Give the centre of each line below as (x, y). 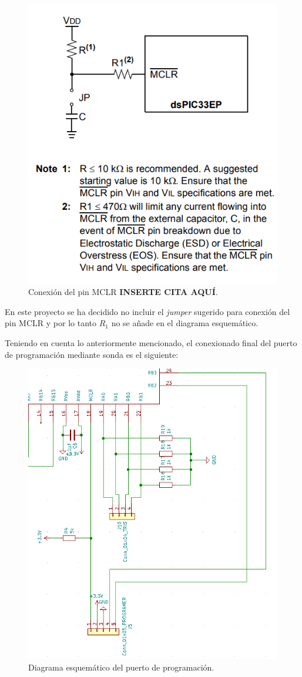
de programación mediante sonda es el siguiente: (92, 354)
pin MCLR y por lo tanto (51, 323)
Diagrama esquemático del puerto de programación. (121, 667)
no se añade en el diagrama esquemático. (185, 323)
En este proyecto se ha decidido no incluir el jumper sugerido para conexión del (147, 311)
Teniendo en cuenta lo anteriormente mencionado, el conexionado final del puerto (151, 342)
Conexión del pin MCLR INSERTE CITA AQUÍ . (123, 292)
